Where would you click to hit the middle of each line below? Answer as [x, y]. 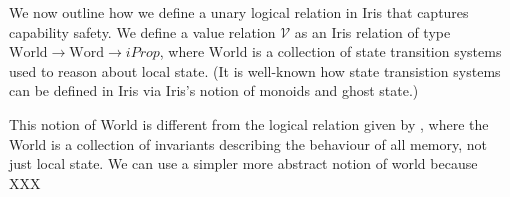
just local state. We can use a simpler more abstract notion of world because [243, 163]
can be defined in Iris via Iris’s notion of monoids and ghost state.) [214, 90]
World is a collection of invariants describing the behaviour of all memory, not [248, 143]
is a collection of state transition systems [377, 51]
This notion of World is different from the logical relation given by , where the [249, 123]
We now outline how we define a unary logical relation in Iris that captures [239, 12]
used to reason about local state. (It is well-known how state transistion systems [255, 70]
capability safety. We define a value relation [142, 31]
